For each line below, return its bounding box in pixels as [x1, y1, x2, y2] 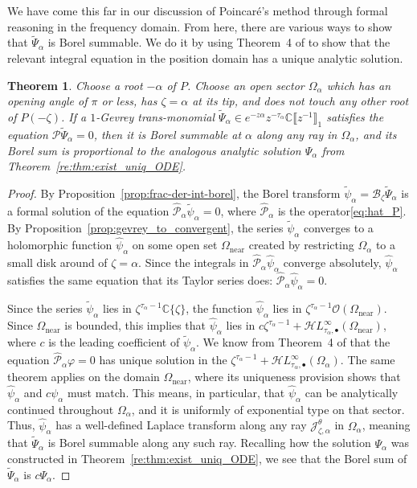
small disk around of [7, 254, 108, 271]
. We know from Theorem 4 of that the [196, 334, 390, 351]
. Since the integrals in [138, 254, 249, 271]
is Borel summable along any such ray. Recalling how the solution [47, 434, 371, 451]
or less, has [101, 92, 157, 109]
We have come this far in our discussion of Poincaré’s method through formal [7, 2, 388, 18]
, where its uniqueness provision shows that [187, 368, 401, 385]
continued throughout [7, 400, 114, 417]
